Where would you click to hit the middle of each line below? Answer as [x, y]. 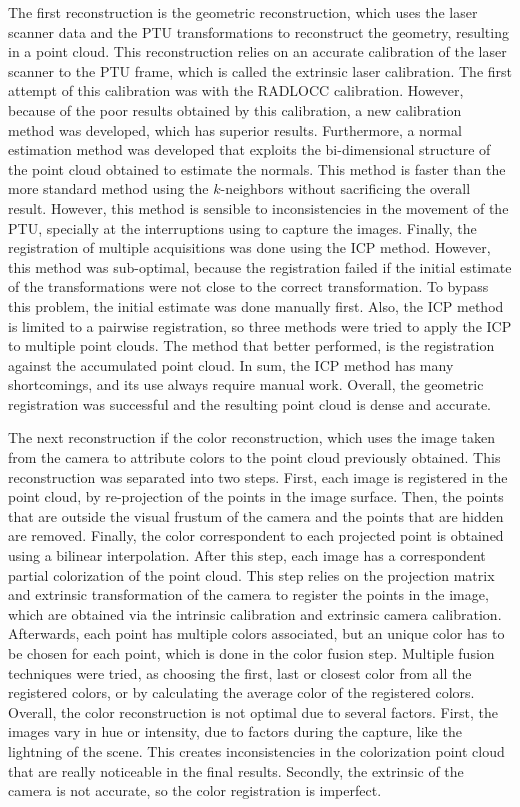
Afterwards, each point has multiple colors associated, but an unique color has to [256, 633]
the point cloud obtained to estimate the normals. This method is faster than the [257, 168]
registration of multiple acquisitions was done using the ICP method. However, [249, 247]
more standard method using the [108, 188]
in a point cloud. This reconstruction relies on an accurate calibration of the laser [257, 51]
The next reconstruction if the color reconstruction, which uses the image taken [251, 437]
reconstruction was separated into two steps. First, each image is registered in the [258, 476]
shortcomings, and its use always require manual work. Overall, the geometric [246, 384]
